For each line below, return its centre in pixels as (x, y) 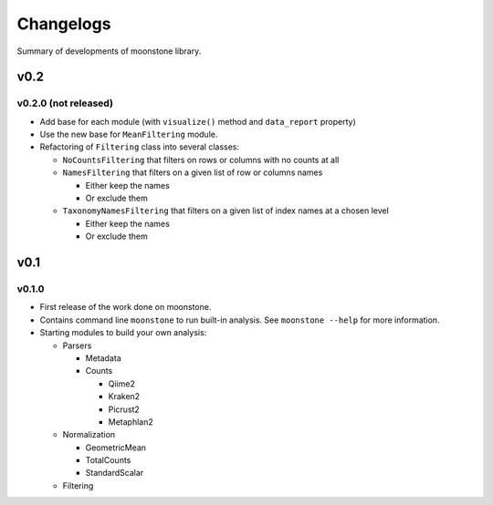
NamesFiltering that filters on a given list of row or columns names (193, 172)
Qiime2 (122, 384)
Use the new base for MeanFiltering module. (129, 134)
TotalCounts (108, 460)
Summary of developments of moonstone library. (109, 51)
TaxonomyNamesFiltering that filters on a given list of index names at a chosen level (226, 211)
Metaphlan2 (131, 422)
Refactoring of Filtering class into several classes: (140, 147)
